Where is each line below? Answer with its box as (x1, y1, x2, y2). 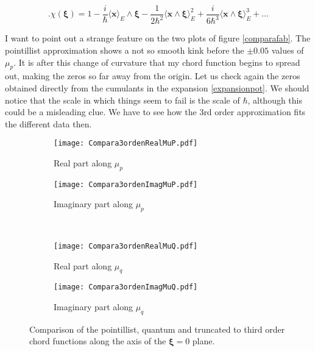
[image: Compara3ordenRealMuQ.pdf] (54, 241, 198, 250)
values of (271, 44, 304, 56)
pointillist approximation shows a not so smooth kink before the (5, 44, 244, 56)
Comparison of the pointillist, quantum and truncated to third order (29, 322, 285, 335)
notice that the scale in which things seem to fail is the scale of (5, 93, 240, 106)
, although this (247, 93, 302, 106)
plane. (192, 335, 215, 347)
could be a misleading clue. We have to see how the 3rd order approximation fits (5, 105, 306, 118)
